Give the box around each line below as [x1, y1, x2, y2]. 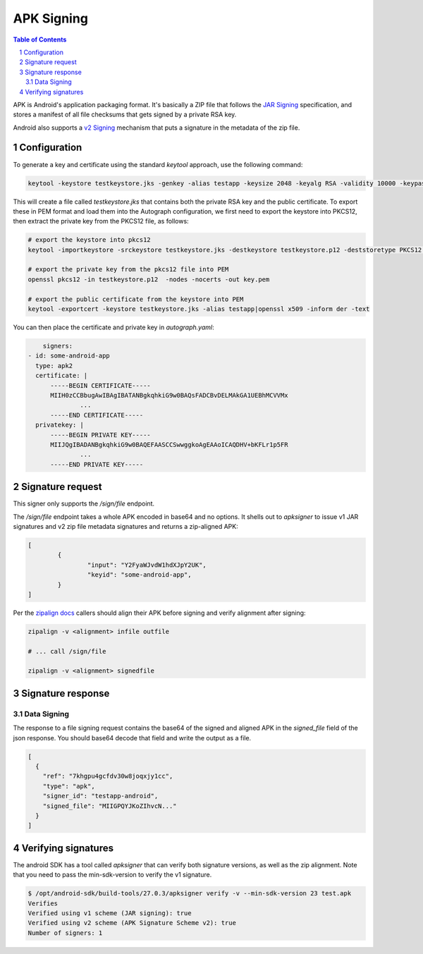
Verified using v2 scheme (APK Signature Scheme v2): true [27, 919, 236, 927]
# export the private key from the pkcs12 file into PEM [27, 265, 229, 274]
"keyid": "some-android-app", [87, 571, 192, 579]
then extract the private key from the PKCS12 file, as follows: [13, 217, 190, 226]
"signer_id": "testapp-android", [42, 792, 159, 800]
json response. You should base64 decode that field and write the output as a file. [13, 733, 252, 742]
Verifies [27, 899, 59, 907]
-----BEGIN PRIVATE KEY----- [50, 431, 151, 439]
